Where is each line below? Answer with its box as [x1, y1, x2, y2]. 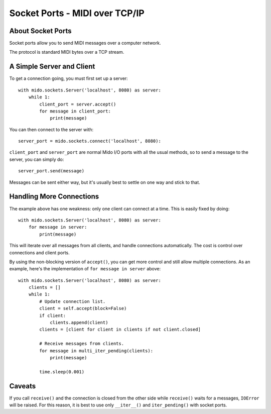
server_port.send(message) [18, 168, 85, 174]
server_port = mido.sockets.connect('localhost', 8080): [18, 138, 162, 144]
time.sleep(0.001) [39, 369, 85, 374]
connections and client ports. [9, 249, 70, 256]
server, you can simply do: [9, 156, 64, 162]
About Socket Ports [9, 27, 72, 35]
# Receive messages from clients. [39, 341, 124, 347]
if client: [39, 313, 66, 319]
